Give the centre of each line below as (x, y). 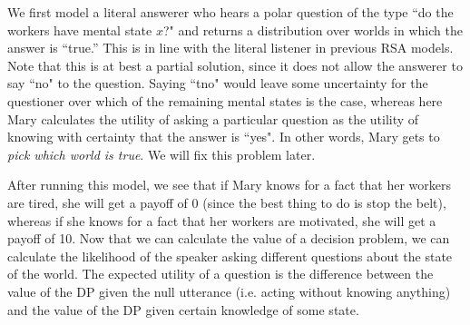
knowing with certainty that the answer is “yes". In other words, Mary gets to (224, 137)
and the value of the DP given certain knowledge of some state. (183, 309)
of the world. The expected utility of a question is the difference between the (220, 274)
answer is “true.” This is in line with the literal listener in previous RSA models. (230, 48)
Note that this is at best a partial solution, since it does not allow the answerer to (235, 65)
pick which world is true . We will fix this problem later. (162, 154)
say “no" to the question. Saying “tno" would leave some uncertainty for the (218, 83)
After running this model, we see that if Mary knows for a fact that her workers (230, 185)
